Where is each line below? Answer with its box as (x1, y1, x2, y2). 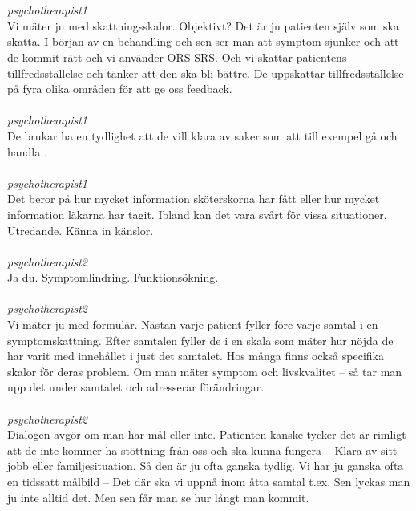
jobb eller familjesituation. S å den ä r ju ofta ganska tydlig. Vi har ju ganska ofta (7, 457, 404, 474)
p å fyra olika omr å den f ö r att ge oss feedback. (7, 80, 232, 97)
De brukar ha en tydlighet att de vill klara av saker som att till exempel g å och (7, 127, 398, 144)
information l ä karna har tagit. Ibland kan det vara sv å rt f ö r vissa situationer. (7, 205, 387, 222)
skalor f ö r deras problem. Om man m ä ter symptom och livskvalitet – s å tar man (7, 363, 402, 379)
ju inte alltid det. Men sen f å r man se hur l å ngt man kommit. (7, 489, 309, 505)
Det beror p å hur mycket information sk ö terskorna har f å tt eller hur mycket (7, 190, 380, 207)
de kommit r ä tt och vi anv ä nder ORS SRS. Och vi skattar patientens (7, 48, 347, 65)
